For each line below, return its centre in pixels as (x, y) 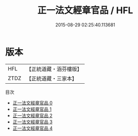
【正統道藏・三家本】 (52, 78)
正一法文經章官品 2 (32, 115)
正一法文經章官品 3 (32, 122)
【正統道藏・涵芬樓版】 (54, 69)
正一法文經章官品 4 (32, 128)
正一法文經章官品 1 (32, 109)
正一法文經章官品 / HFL (85, 10)
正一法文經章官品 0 (32, 103)
